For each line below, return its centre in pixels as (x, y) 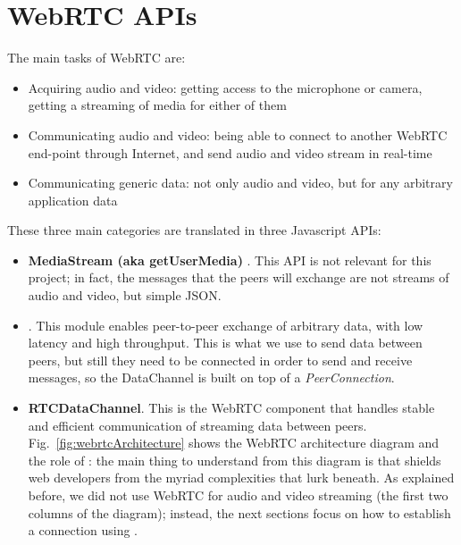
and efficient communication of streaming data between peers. (197, 425)
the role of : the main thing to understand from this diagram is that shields (235, 460)
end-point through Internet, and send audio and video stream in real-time (230, 152)
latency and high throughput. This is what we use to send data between (225, 343)
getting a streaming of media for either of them (157, 105)
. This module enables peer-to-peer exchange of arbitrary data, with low (226, 325)
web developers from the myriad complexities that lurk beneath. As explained (241, 478)
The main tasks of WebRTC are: (96, 58)
